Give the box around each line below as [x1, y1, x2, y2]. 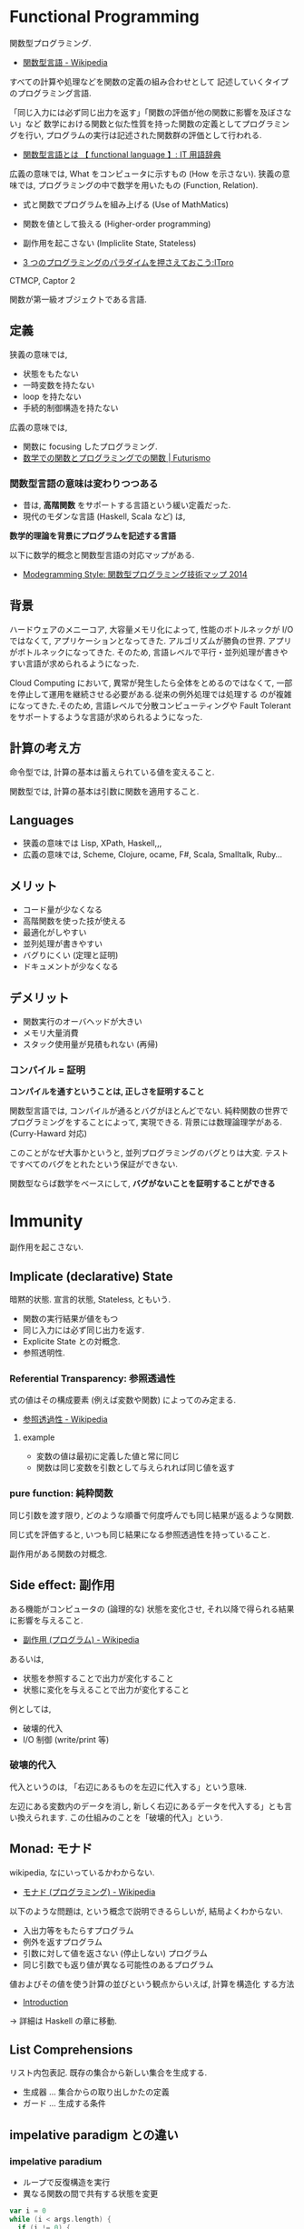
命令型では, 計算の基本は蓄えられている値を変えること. [9, 766, 215, 777]
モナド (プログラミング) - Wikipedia [22, 1886, 156, 1897]
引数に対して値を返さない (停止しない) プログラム [22, 1947, 209, 1958]
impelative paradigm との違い [9, 2127, 179, 2143]
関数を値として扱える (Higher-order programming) [22, 218, 211, 229]
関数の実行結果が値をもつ [22, 1314, 119, 1324]
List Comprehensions [9, 2043, 133, 2058]
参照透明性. [22, 1347, 65, 1358]
